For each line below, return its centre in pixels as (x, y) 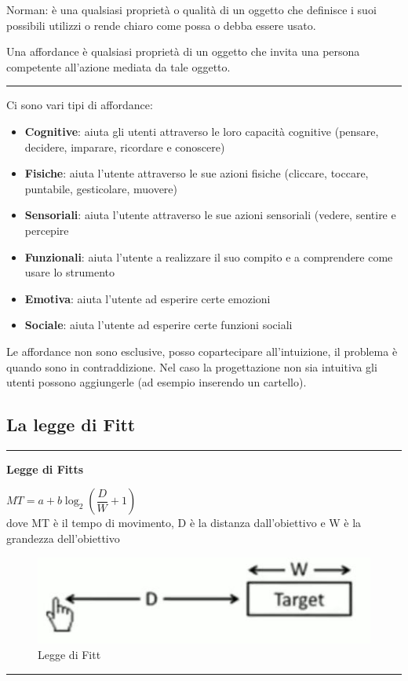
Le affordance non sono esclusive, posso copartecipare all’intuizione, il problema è (202, 351)
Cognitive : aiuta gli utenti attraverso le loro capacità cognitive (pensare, (202, 131)
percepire (47, 230)
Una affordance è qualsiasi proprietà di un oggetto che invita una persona (183, 51)
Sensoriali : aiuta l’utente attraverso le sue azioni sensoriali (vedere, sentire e (210, 215)
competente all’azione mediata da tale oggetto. (118, 66)
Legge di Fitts (45, 469)
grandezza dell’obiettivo (63, 538)
